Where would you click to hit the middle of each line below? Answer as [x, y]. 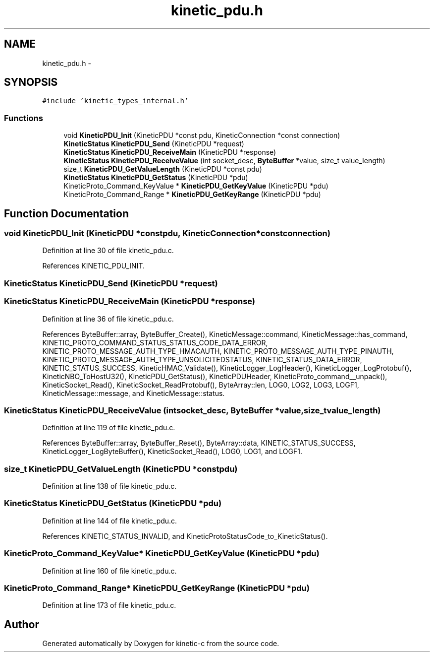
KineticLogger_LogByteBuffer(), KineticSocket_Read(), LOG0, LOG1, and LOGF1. [172, 452]
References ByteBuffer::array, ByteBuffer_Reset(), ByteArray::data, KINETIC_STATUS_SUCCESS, [199, 443]
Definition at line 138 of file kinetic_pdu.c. [109, 486]
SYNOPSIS [31, 82]
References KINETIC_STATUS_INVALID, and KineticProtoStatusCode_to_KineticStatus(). [185, 536]
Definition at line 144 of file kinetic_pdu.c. [110, 521]
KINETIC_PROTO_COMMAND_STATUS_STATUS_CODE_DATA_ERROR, [155, 342]
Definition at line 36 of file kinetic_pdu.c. [108, 319]
